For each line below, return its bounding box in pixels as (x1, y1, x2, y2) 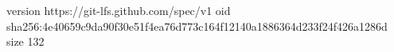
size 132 (6, 33, 45, 50)
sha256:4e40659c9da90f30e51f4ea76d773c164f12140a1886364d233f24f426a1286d (6, 17, 388, 34)
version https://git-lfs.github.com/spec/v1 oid (6, 2, 231, 18)
